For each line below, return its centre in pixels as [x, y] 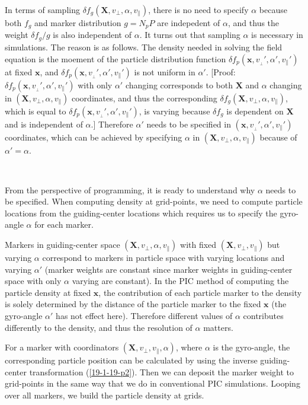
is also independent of [92, 35]
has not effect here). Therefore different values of [144, 316]
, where [189, 347]
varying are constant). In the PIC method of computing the [180, 281]
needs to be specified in [189, 124]
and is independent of [44, 124]
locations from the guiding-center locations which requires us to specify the [141, 213]
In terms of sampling [42, 9]
